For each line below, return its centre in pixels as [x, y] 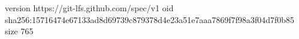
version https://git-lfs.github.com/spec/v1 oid [89, 8]
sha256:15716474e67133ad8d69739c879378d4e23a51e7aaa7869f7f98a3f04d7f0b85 [150, 19]
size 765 [19, 31]
